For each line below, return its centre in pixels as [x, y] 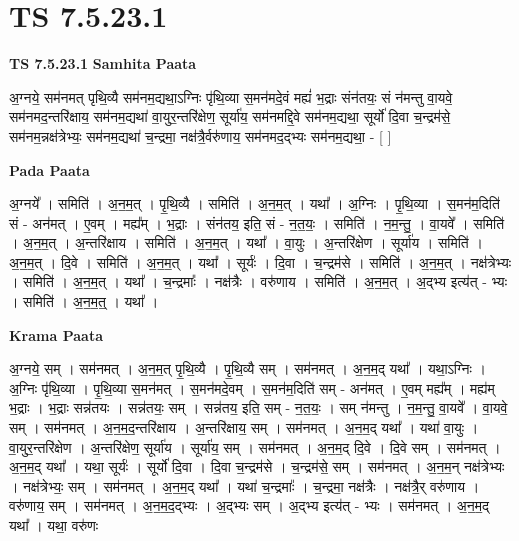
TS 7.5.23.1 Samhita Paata [103, 63]
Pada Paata [49, 169]
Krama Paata [56, 334]
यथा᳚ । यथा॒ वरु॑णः [54, 525]
